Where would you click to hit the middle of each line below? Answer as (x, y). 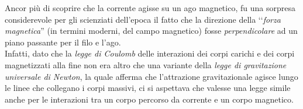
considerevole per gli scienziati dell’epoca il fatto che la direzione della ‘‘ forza (143, 19)
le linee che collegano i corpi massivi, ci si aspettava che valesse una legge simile (148, 88)
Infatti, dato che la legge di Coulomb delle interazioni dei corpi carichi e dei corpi (150, 53)
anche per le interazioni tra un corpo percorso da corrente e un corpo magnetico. (149, 99)
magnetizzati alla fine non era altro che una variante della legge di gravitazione (146, 64)
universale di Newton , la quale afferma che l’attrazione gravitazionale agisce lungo (151, 76)
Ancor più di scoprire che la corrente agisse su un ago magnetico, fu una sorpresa (150, 8)
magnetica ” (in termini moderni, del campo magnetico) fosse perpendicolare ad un (151, 31)
